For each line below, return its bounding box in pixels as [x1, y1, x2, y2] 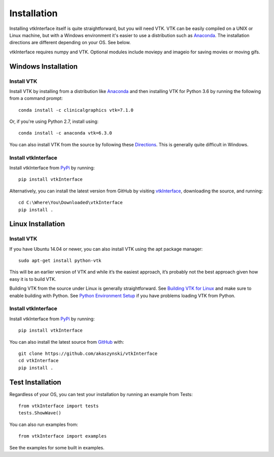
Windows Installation [9, 62, 78, 71]
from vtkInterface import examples [18, 433, 107, 439]
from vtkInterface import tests [18, 403, 99, 409]
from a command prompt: [9, 95, 63, 102]
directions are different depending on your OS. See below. [9, 40, 131, 46]
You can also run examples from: [9, 421, 78, 428]
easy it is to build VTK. [9, 276, 57, 282]
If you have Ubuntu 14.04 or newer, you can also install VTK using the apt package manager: [9, 246, 203, 252]
